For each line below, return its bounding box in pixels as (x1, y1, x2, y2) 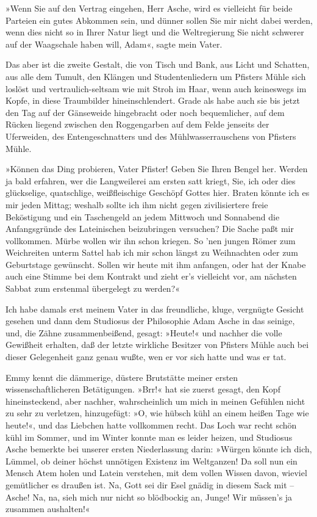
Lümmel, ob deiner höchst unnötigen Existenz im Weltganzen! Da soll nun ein (5, 454, 297, 467)
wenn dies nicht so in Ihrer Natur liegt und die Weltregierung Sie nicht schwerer (5, 26, 304, 38)
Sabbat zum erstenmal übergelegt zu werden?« (5, 282, 180, 295)
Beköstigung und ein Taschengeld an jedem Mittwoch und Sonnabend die (5, 210, 280, 223)
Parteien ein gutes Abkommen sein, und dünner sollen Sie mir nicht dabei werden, (5, 13, 313, 26)
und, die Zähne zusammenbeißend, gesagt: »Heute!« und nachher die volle (5, 326, 282, 339)
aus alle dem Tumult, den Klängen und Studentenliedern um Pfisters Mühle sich (5, 70, 306, 82)
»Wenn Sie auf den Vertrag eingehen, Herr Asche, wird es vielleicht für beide (5, 2, 293, 14)
